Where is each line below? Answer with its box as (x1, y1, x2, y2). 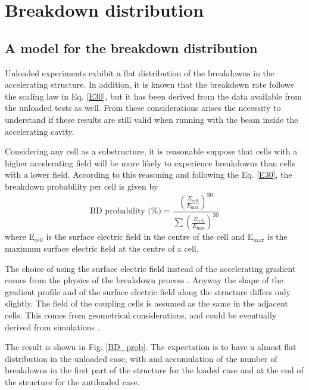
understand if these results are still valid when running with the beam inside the (5, 113, 298, 125)
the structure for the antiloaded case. (5, 375, 140, 388)
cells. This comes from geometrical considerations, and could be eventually (5, 308, 277, 321)
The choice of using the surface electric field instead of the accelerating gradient (5, 262, 296, 274)
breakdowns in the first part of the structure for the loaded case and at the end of (5, 364, 304, 376)
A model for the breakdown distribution (5, 38, 258, 57)
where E (5, 230, 35, 243)
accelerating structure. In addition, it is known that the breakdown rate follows (5, 78, 294, 91)
